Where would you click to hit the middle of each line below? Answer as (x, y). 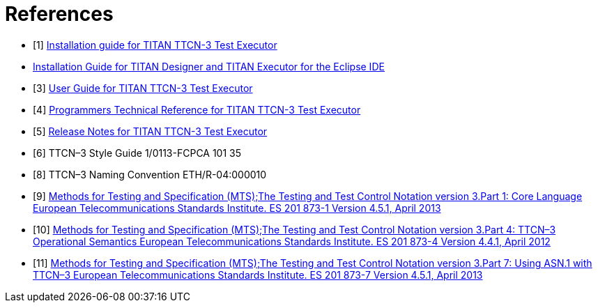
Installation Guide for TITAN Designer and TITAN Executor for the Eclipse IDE (209, 66)
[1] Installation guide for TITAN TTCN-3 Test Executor (155, 45)
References (59, 14)
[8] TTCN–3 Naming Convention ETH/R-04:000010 (150, 174)
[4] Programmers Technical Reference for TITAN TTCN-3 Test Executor (197, 109)
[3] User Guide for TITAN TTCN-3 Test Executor (143, 88)
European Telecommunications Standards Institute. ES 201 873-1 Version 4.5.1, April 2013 (237, 208)
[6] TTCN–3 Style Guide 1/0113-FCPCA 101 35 (137, 153)
